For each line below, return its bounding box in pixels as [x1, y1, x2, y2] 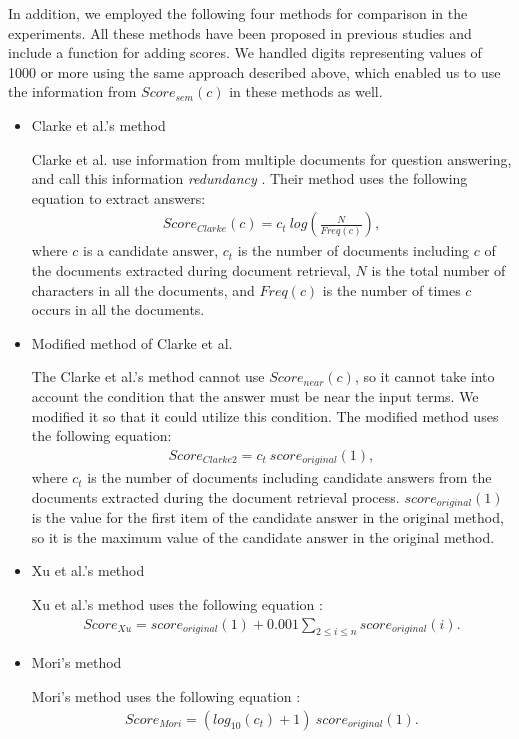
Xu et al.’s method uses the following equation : [31, 594, 323, 615]
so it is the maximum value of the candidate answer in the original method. [31, 526, 495, 547]
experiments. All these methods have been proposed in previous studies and [8, 22, 472, 43]
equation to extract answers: [31, 187, 206, 208]
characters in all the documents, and [31, 279, 255, 300]
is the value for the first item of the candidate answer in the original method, [31, 507, 504, 528]
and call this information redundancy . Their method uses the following [31, 168, 468, 189]
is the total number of [371, 259, 506, 280]
